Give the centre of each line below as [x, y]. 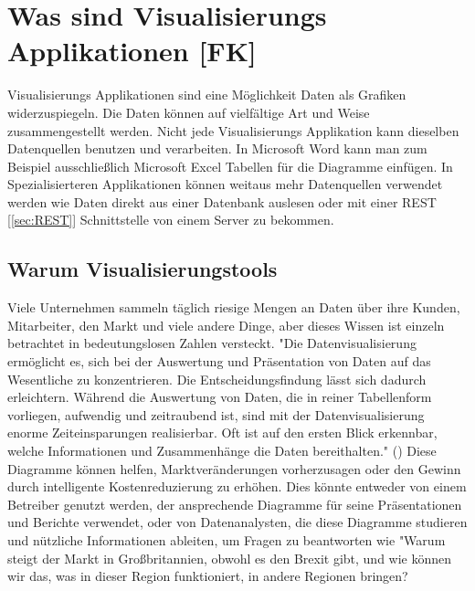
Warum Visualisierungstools [142, 269]
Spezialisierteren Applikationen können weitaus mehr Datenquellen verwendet [225, 184]
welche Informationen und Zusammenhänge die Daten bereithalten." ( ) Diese [222, 451]
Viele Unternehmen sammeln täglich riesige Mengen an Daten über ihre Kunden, [234, 307]
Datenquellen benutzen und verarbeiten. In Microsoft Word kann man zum [217, 148]
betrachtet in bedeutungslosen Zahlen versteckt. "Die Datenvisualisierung [212, 343]
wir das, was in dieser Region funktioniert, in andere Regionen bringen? [208, 576]
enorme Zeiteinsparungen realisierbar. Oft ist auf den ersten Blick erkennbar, [222, 433]
